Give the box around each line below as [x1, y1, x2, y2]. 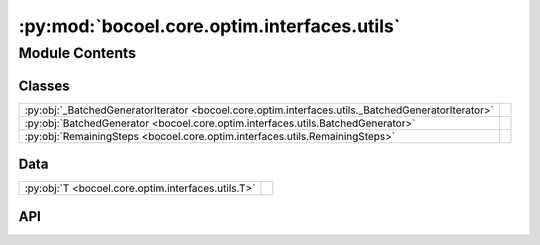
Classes [18, 77, 70, 94]
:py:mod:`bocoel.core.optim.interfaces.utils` [18, 15, 401, 37]
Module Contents [18, 44, 137, 62]
